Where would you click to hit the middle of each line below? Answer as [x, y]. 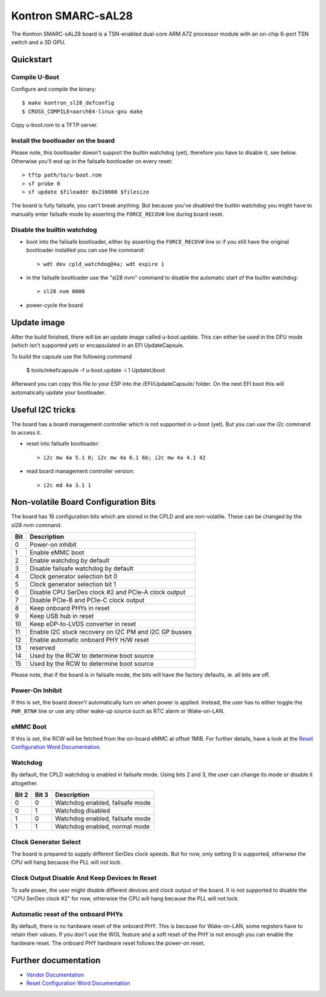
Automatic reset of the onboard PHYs [67, 914]
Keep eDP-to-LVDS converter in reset [83, 624]
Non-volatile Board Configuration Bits [84, 502]
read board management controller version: [80, 471]
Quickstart [32, 60]
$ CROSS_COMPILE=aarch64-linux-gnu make [82, 111]
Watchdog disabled [83, 811]
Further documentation [56, 960]
